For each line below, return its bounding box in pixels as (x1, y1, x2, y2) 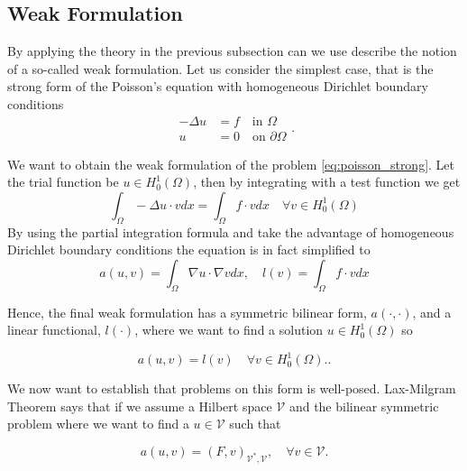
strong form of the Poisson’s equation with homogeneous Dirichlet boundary (7, 77, 428, 96)
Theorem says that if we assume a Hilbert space (7, 396, 272, 415)
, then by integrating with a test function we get (193, 172, 461, 191)
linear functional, (7, 320, 101, 339)
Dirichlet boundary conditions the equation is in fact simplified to (7, 240, 371, 259)
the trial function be (7, 172, 119, 191)
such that (229, 414, 281, 433)
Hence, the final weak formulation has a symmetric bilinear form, (7, 302, 367, 321)
